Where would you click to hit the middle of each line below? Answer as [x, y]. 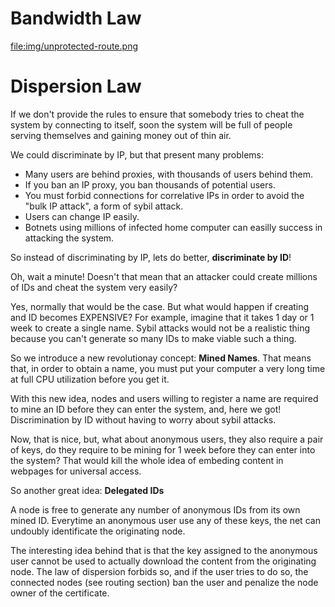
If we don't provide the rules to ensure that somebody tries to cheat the [157, 114]
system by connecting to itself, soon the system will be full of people [151, 124]
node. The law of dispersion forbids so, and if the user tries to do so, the [159, 571]
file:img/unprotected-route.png [74, 46]
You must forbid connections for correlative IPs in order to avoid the [164, 195]
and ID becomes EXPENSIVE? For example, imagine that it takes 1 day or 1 [162, 317]
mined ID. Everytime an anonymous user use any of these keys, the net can [165, 520]
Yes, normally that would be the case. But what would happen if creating [160, 306]
